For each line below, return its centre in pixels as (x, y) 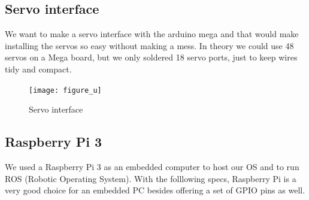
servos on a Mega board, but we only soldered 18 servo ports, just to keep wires (151, 57)
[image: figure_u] (65, 90)
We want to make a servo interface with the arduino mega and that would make (152, 34)
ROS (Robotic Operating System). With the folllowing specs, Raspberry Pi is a (151, 178)
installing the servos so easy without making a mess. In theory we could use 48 (149, 45)
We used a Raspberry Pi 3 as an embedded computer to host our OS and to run (152, 167)
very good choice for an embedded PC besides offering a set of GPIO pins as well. (155, 190)
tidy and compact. (38, 69)
